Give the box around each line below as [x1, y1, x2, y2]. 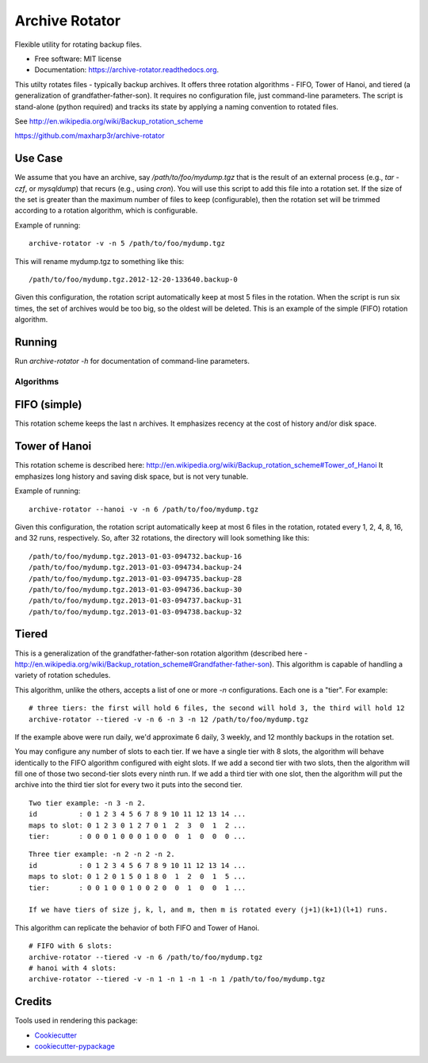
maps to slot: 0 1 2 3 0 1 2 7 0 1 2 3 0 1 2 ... [29, 820, 246, 830]
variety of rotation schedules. [14, 671, 111, 680]
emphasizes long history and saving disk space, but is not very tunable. [14, 472, 249, 481]
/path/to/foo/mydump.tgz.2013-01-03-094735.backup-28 [29, 574, 242, 583]
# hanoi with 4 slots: [29, 963, 117, 973]
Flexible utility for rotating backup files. [14, 40, 142, 49]
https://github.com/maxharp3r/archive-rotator [14, 131, 166, 140]
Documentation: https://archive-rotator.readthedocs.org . [34, 65, 220, 75]
